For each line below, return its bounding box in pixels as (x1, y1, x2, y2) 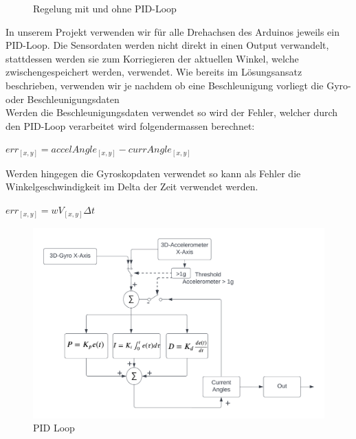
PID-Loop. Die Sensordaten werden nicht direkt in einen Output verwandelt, (5, 38, 329, 52)
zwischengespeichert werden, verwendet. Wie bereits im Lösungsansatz (5, 65, 302, 79)
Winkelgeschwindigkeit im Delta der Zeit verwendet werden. (5, 179, 258, 194)
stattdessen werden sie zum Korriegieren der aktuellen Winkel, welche (5, 51, 299, 65)
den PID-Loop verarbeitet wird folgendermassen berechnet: (5, 118, 255, 133)
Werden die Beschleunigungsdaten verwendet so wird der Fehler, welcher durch (5, 105, 338, 120)
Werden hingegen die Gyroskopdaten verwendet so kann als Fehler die (5, 166, 301, 180)
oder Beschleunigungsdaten (5, 91, 120, 106)
